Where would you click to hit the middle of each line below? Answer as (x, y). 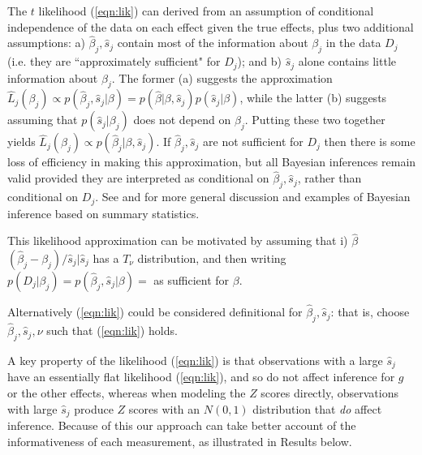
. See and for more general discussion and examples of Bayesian (253, 197)
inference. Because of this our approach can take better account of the (182, 425)
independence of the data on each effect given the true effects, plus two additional (211, 26)
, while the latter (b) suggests (313, 98)
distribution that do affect (317, 408)
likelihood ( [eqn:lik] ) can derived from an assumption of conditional (206, 11)
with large (32, 408)
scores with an (164, 408)
